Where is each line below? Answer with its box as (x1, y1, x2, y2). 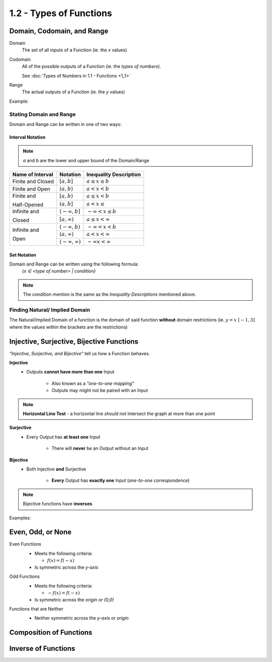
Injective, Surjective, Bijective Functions (9, 337, 139, 346)
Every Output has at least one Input (26, 434, 101, 440)
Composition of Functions (9, 628, 93, 637)
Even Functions (9, 541, 41, 547)
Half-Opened (12, 201, 44, 208)
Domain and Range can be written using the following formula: (9, 261, 139, 267)
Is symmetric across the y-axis (34, 564, 99, 570)
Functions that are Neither (9, 606, 63, 612)
